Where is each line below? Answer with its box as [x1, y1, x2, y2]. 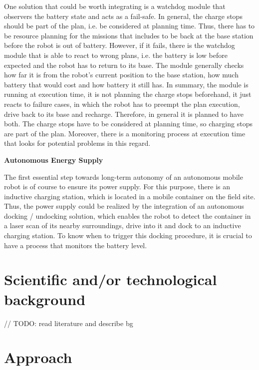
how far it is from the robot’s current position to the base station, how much [4, 69, 239, 80]
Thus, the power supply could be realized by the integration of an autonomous [4, 201, 245, 211]
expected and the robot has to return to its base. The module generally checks [4, 59, 244, 70]
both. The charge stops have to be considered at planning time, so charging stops [4, 118, 253, 129]
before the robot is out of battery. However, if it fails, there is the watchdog [4, 40, 235, 50]
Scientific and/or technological [4, 269, 217, 290]
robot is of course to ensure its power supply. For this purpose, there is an [4, 181, 230, 192]
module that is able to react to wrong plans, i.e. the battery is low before [4, 49, 228, 60]
